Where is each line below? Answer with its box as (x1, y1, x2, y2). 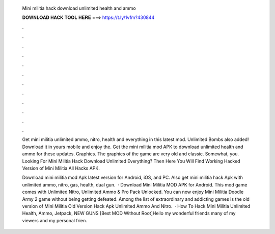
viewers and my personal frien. (22, 217, 88, 223)
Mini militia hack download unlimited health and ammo (22, 5, 136, 11)
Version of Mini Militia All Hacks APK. (22, 165, 100, 171)
